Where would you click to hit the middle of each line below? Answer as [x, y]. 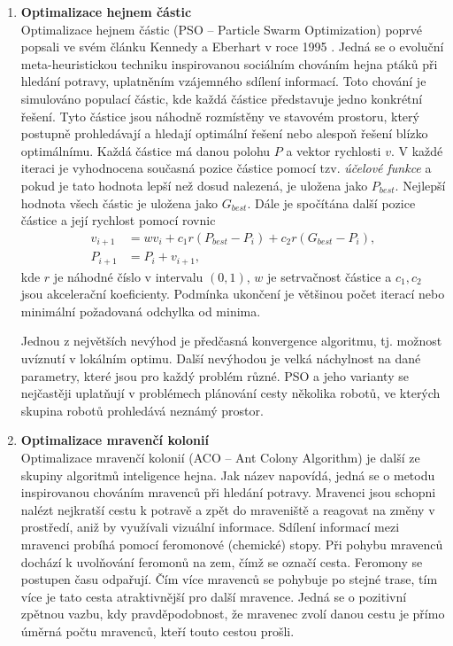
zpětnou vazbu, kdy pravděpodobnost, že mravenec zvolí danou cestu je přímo [233, 614]
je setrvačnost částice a [329, 276]
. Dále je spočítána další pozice [331, 202]
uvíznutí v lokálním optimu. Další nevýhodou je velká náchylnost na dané [221, 358]
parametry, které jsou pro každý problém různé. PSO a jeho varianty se [215, 375]
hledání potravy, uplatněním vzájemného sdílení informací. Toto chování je [223, 81]
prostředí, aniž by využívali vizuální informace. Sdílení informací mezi [210, 527]
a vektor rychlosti [334, 150]
